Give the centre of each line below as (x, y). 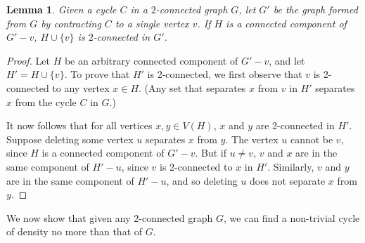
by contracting (71, 23)
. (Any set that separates (192, 87)
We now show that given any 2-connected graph (110, 217)
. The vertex (252, 139)
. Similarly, (291, 166)
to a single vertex (152, 23)
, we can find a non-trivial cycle (292, 217)
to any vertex (81, 87)
